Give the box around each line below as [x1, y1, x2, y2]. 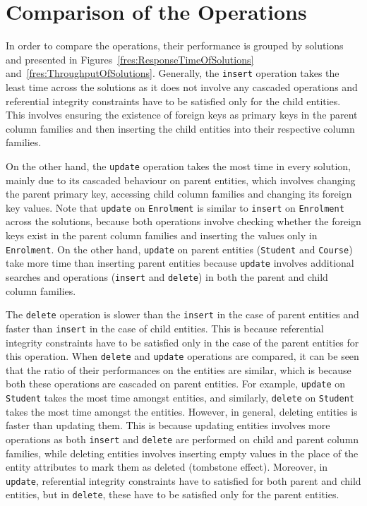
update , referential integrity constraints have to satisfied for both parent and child [6, 473, 361, 488]
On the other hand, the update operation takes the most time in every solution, [6, 158, 351, 173]
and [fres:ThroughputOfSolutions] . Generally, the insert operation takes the [6, 66, 339, 80]
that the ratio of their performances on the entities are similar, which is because [6, 362, 351, 377]
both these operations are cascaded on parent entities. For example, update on [6, 376, 346, 391]
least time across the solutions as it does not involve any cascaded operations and [6, 79, 358, 94]
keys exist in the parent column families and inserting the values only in [6, 228, 318, 243]
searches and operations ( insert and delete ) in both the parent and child [6, 269, 328, 284]
